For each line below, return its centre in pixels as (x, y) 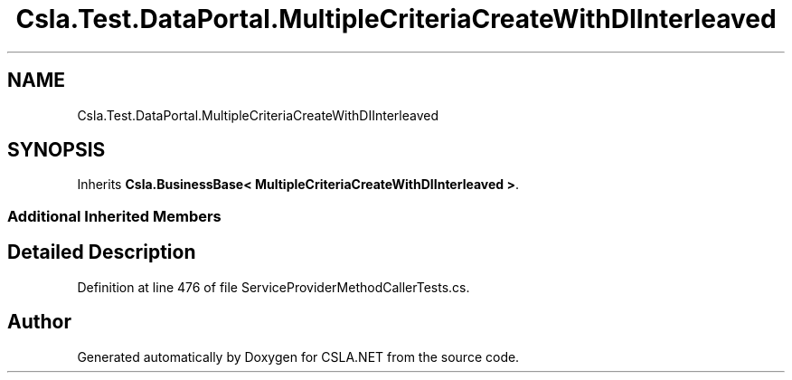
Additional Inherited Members (114, 216)
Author (39, 322)
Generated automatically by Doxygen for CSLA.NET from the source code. (298, 356)
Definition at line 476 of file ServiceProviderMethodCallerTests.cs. (273, 287)
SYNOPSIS (57, 150)
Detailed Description (102, 252)
